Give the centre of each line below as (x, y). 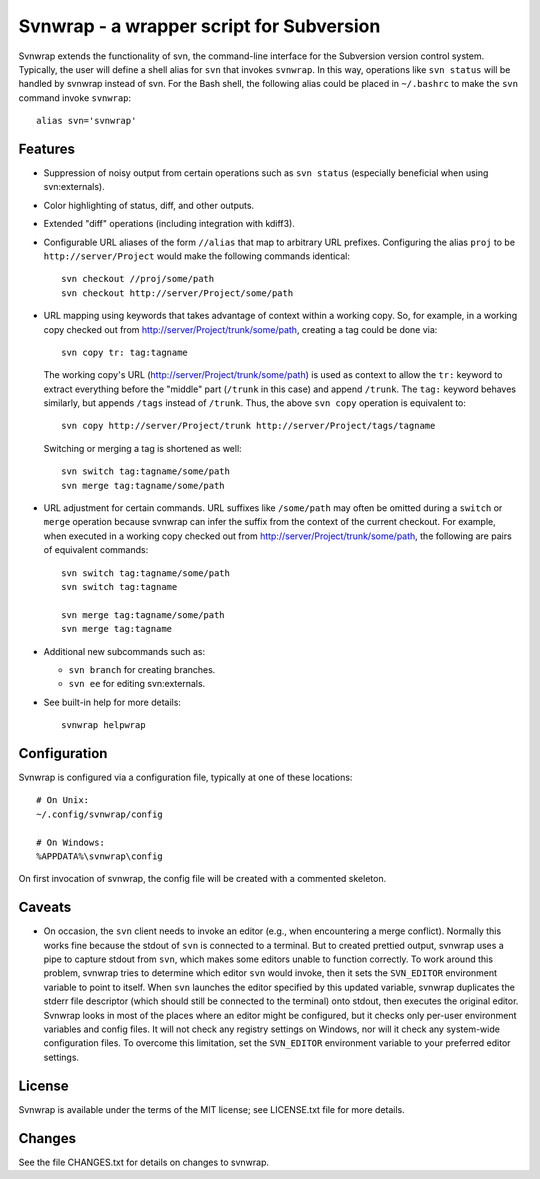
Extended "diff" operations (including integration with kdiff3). (169, 224)
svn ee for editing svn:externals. (137, 684)
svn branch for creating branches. (142, 669)
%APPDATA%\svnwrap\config (100, 856)
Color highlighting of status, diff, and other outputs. (149, 205)
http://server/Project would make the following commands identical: (196, 256)
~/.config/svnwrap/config (100, 814)
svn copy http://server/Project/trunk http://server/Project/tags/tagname (248, 426)
